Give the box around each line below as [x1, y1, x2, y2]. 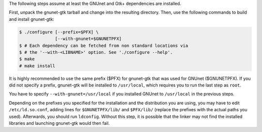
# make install [19, 63, 55, 69]
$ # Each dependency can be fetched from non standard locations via [19, 43, 188, 48]
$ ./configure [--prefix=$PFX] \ [19, 29, 99, 35]
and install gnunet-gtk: [9, 16, 54, 22]
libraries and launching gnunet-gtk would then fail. [9, 120, 110, 126]
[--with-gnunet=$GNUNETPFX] [55, 36, 122, 42]
